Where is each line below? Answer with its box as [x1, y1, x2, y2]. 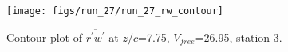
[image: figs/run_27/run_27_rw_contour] [6, 6, 224, 17]
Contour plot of [6, 28, 82, 45]
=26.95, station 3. [195, 28, 282, 45]
